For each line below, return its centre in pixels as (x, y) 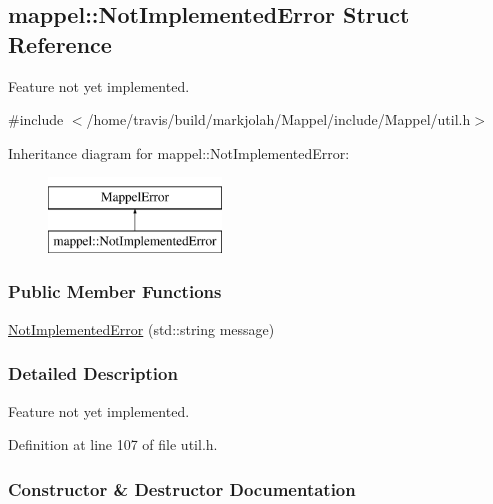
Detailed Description (93, 373)
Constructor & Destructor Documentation (182, 488)
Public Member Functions (115, 291)
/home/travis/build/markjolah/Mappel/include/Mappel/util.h (278, 119)
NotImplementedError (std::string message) (141, 328)
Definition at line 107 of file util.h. (113, 444)
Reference (60, 43)
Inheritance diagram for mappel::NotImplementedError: (179, 152)
